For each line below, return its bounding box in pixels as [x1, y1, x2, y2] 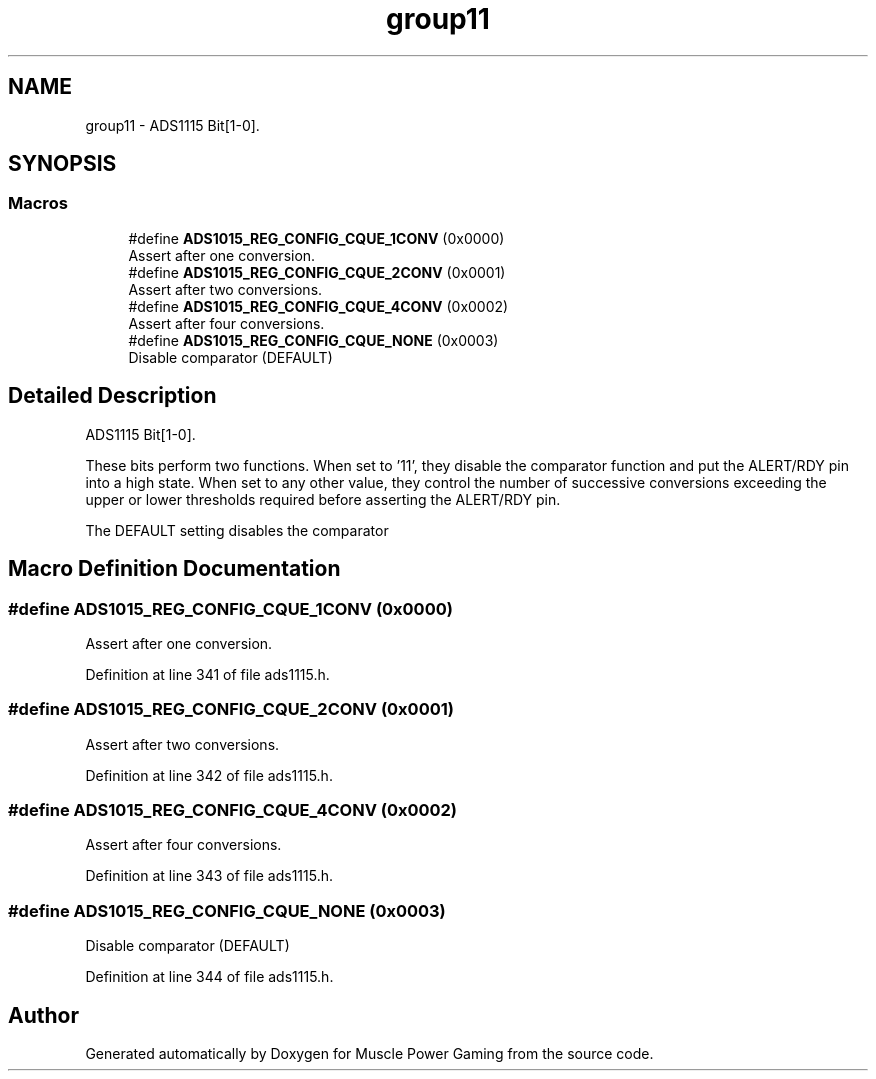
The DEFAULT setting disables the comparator [85, 521, 389, 539]
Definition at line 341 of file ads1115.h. [85, 665, 330, 683]
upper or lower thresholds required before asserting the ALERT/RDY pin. [85, 490, 561, 508]
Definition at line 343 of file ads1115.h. [85, 867, 334, 885]
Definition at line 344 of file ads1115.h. [85, 968, 334, 986]
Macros [8, 193, 68, 214]
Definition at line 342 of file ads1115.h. [85, 766, 333, 784]
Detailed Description [8, 383, 217, 409]
